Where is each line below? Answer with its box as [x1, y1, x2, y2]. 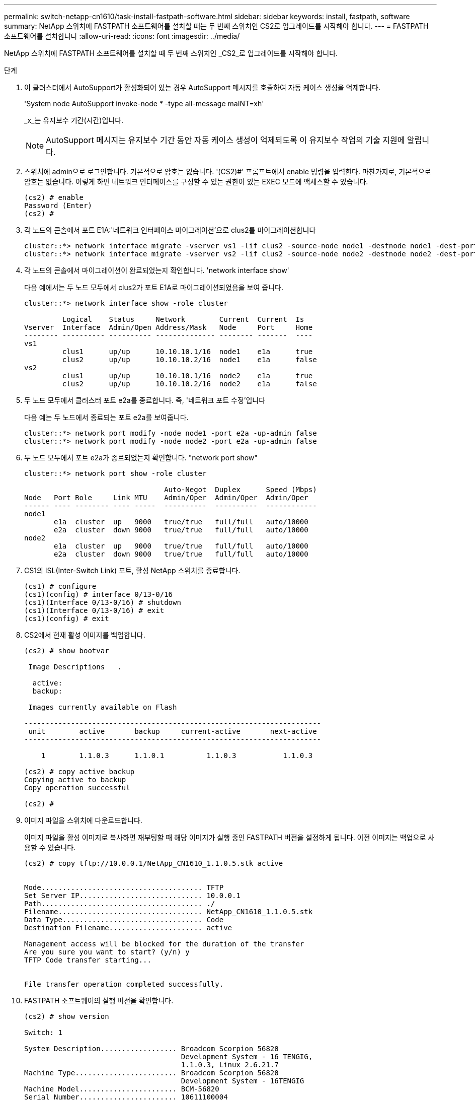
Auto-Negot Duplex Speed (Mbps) [164, 486, 317, 494]
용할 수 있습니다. [24, 843, 76, 852]
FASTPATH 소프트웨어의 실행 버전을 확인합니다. [24, 996, 174, 1005]
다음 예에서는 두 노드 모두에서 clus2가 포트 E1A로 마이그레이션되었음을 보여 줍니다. [24, 283, 283, 292]
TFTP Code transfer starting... [24, 956, 151, 964]
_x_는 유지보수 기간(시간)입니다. [24, 116, 124, 124]
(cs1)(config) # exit [24, 614, 109, 623]
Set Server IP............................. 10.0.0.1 [24, 891, 241, 900]
